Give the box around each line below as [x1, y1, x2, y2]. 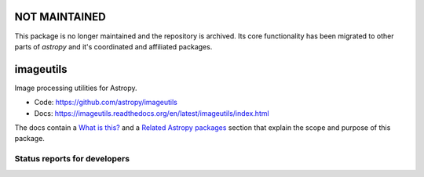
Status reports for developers [14, 154, 130, 164]
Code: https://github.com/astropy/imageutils [34, 98, 178, 107]
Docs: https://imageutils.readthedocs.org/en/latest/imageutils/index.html [34, 108, 270, 117]
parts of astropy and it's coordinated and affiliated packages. [14, 42, 213, 51]
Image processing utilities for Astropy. [14, 83, 137, 92]
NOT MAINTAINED [14, 10, 106, 23]
